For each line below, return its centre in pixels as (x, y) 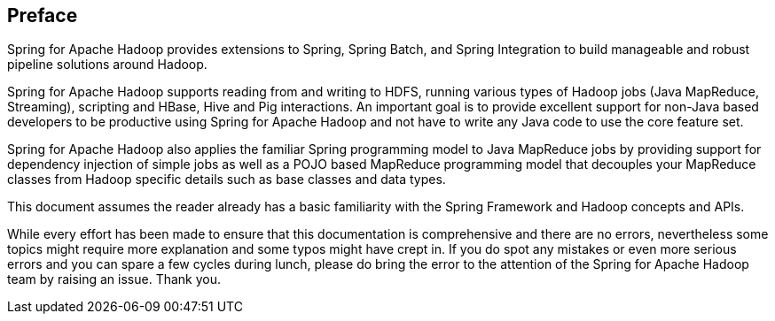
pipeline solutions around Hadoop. (107, 65)
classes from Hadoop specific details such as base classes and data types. (227, 180)
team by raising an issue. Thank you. (114, 279)
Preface (43, 15)
